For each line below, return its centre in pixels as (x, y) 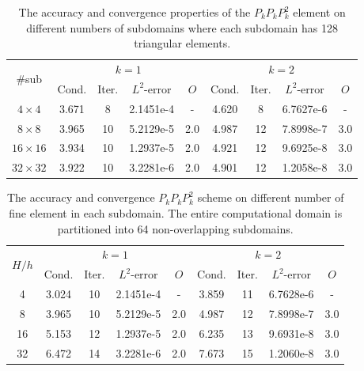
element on (319, 12)
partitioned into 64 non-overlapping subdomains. (175, 228)
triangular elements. (182, 43)
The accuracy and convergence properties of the (135, 12)
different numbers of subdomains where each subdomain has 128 (182, 27)
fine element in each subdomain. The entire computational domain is (176, 212)
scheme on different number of (271, 197)
